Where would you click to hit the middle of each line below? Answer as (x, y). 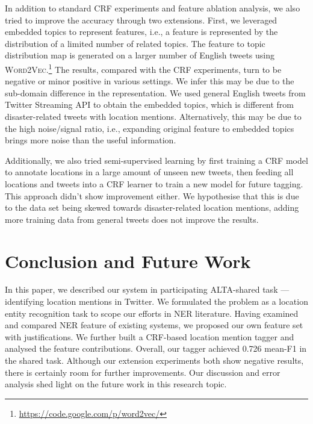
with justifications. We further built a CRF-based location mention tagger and (150, 336)
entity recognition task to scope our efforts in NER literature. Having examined (152, 313)
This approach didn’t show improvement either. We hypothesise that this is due (152, 195)
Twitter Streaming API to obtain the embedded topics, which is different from (150, 104)
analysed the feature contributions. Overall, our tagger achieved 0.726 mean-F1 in (156, 348)
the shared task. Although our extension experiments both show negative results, (154, 360)
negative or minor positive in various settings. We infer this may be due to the (150, 81)
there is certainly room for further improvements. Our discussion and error (143, 372)
